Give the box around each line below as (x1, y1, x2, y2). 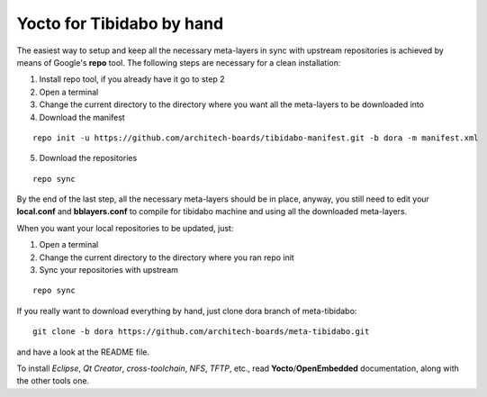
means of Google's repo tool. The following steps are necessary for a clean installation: (16, 57, 341, 68)
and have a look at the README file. (16, 347, 150, 357)
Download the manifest (39, 112, 125, 122)
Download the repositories (39, 153, 138, 164)
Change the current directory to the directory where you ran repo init (39, 252, 294, 263)
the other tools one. (16, 375, 90, 386)
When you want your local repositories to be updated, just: (16, 222, 234, 233)
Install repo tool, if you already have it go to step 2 (39, 74, 225, 85)
